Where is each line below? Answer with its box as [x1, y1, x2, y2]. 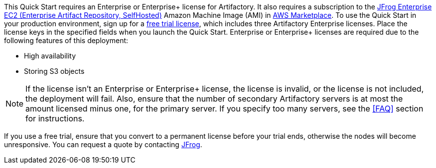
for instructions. [25, 113, 85, 123]
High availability [24, 52, 76, 60]
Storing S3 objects [24, 67, 85, 75]
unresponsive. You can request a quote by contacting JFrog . [4, 140, 202, 149]
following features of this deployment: [4, 36, 129, 45]
